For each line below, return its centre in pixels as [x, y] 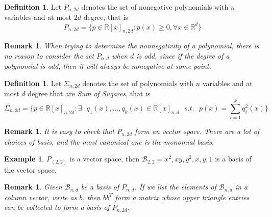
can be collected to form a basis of [57, 207]
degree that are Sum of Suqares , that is [89, 93]
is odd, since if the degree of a [183, 55]
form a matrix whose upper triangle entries [182, 197]
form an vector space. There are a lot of [197, 131]
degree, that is [106, 17]
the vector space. [30, 169]
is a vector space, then [105, 159]
